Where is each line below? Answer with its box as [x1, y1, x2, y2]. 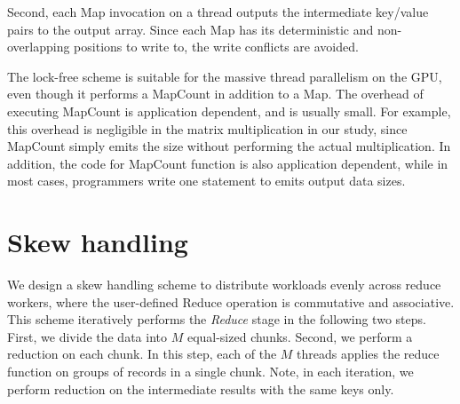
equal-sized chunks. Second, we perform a [186, 327, 413, 345]
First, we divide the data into [7, 327, 167, 345]
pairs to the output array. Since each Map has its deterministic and [7, 20, 374, 38]
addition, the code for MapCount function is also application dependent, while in [7, 154, 448, 172]
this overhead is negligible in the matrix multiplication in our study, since [7, 119, 408, 138]
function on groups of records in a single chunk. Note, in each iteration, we [7, 362, 414, 381]
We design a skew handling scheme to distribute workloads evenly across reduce [7, 275, 441, 294]
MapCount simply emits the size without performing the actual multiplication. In [7, 137, 451, 155]
